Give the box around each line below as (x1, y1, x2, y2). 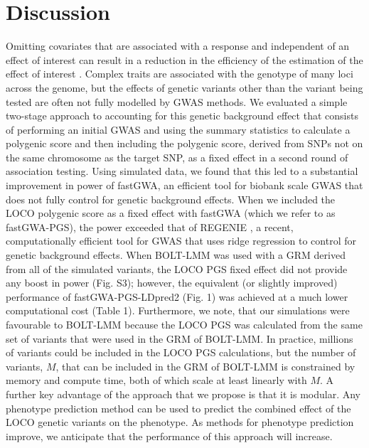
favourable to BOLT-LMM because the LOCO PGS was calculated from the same (6, 317, 363, 331)
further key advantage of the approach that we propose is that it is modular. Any (6, 386, 360, 401)
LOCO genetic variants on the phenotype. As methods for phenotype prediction (6, 415, 354, 430)
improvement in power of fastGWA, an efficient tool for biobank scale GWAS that (6, 178, 363, 193)
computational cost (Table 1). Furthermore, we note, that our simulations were (6, 303, 350, 318)
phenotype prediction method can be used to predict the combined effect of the (6, 400, 351, 415)
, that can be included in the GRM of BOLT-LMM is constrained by (55, 358, 355, 373)
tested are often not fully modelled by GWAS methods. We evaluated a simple (6, 94, 348, 109)
